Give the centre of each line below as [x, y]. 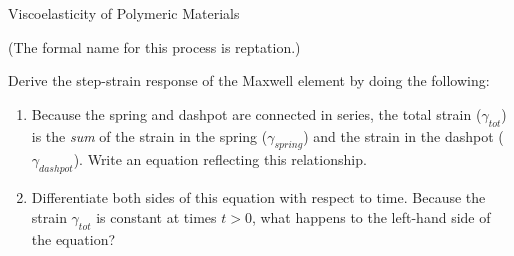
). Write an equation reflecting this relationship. [220, 159]
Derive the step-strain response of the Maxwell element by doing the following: [249, 80]
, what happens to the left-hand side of [371, 216]
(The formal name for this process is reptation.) [154, 46]
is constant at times [156, 216]
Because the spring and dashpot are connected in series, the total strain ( [256, 113]
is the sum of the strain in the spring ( [149, 135]
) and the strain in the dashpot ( [403, 135]
